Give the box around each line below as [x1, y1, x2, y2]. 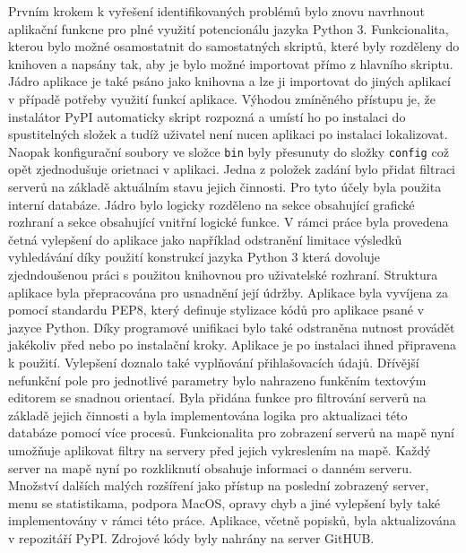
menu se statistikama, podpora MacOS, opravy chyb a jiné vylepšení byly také [8, 493, 440, 512]
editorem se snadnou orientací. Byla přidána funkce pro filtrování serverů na [8, 388, 427, 407]
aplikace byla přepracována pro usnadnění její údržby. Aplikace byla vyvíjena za [8, 282, 449, 301]
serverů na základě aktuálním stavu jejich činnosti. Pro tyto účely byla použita [8, 177, 442, 195]
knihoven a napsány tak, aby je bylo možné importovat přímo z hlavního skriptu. [8, 54, 453, 73]
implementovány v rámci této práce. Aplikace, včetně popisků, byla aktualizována [8, 511, 456, 530]
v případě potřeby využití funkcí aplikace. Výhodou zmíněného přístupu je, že [8, 89, 436, 108]
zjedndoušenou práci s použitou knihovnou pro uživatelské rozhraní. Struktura [8, 264, 438, 283]
